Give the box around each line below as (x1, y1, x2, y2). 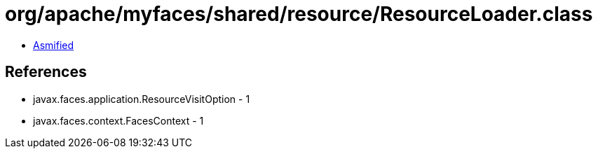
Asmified (33, 38, 74, 51)
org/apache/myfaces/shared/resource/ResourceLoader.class (5, 2, 593, 26)
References (5, 63, 87, 81)
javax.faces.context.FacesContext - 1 (33, 114, 204, 127)
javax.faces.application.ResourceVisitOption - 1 (33, 92, 250, 105)
